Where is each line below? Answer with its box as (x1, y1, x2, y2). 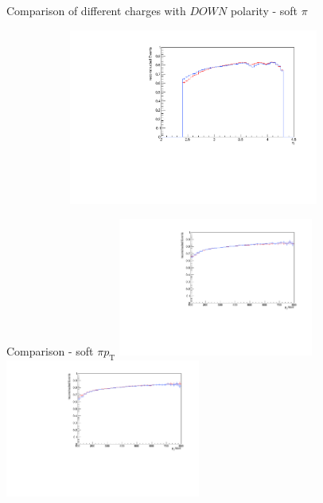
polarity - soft (230, 2, 298, 18)
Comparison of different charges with (6, 2, 186, 18)
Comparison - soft (6, 342, 94, 359)
